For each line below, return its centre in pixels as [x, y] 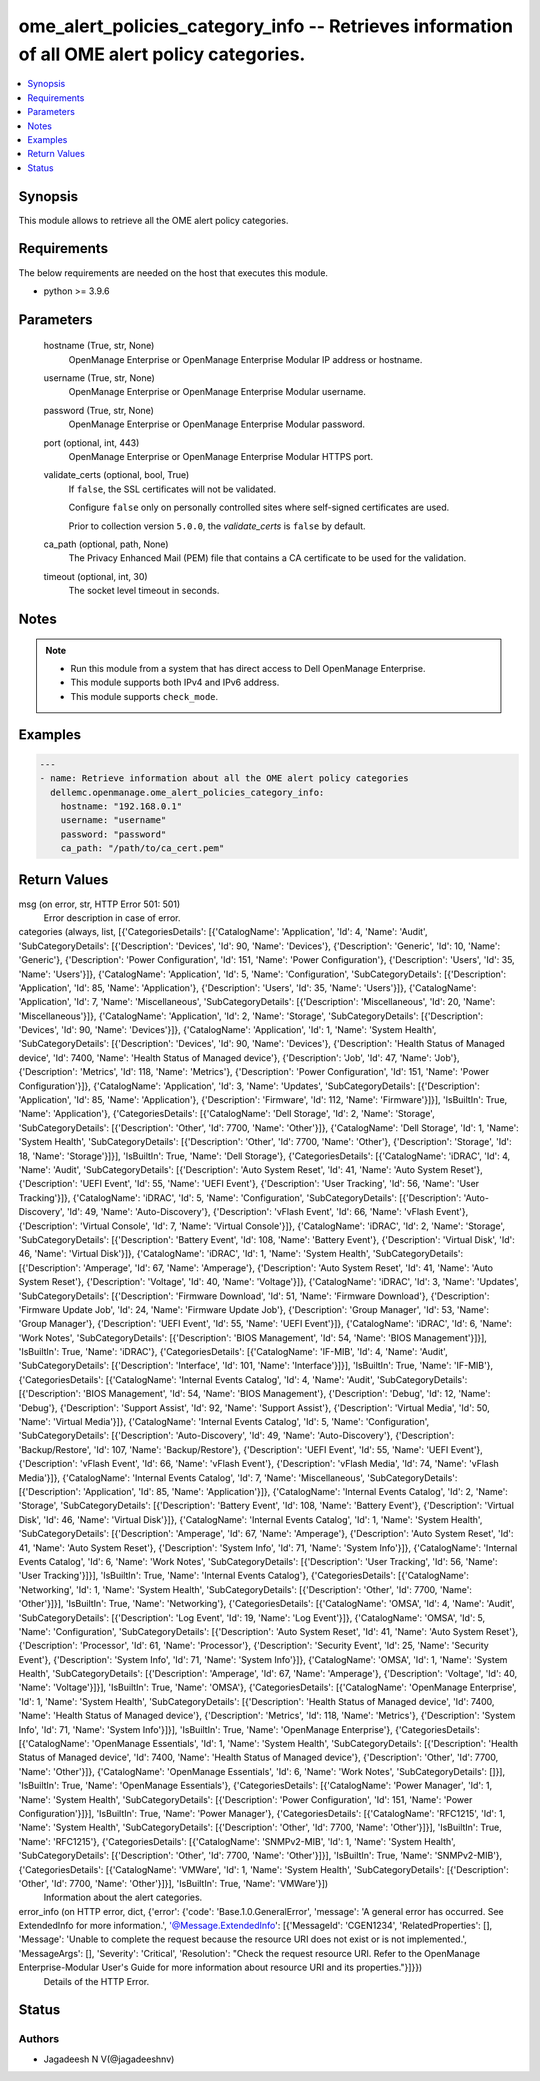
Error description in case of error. [112, 917]
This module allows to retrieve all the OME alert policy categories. [153, 220]
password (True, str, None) [99, 410]
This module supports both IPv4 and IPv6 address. [175, 682]
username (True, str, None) [99, 378]
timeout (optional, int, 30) [96, 576]
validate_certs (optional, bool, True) [116, 475]
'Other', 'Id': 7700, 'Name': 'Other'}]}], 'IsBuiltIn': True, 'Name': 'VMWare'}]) [173, 1883]
